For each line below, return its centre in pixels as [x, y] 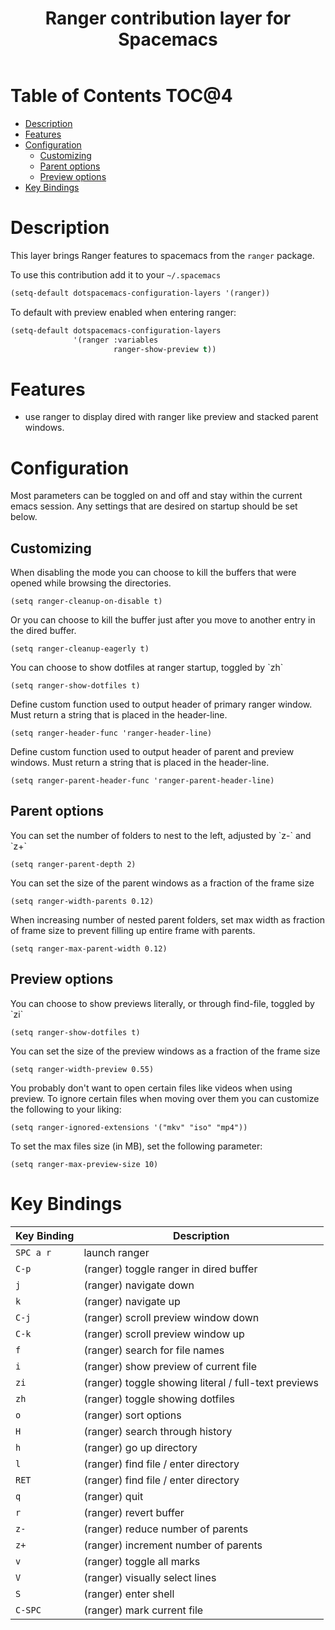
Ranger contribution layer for [168, 18]
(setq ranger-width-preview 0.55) [82, 1069]
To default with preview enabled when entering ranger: [123, 312]
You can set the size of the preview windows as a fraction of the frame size [165, 1051]
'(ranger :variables [116, 340]
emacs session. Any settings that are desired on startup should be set [154, 506]
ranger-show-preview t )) [165, 349]
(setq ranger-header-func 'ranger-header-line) [111, 733]
